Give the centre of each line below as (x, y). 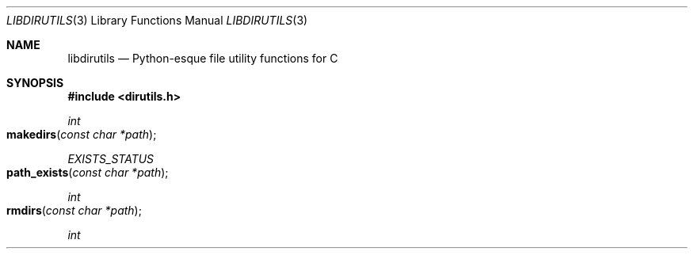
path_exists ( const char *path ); (88, 172)
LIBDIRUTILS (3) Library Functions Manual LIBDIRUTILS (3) (157, 20)
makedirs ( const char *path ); (82, 134)
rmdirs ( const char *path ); (74, 210)
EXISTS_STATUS (111, 159)
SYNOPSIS (35, 83)
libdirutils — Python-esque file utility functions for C (203, 58)
